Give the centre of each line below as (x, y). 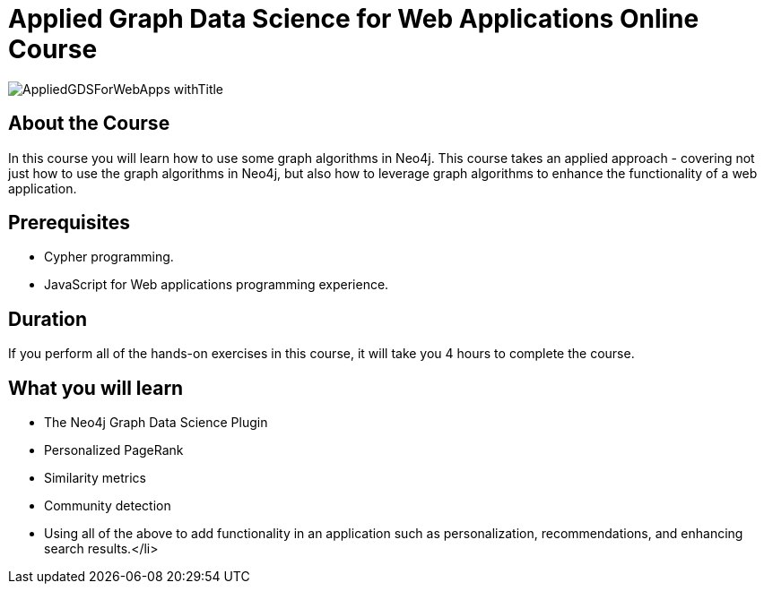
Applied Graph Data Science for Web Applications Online (354, 19)
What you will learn (96, 388)
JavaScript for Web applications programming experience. (217, 285)
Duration (48, 319)
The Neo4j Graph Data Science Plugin (156, 423)
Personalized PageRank (114, 450)
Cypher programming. (109, 257)
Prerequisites (69, 223)
